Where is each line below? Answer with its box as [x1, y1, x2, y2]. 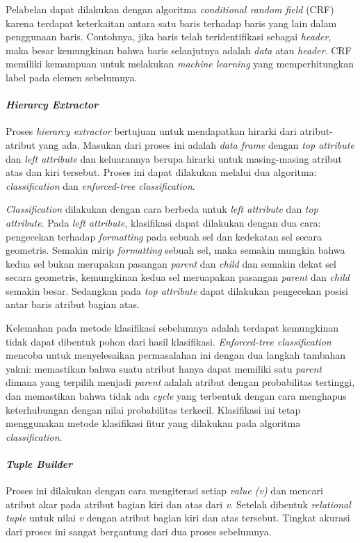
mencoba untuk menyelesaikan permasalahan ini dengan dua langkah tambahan [6, 348, 346, 362]
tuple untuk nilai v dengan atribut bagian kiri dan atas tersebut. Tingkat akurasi [6, 510, 350, 525]
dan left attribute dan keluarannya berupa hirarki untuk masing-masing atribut [6, 151, 343, 165]
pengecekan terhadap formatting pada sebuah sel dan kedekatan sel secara [6, 229, 322, 243]
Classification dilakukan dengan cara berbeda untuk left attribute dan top [6, 202, 318, 216]
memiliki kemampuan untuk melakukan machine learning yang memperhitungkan [6, 56, 354, 71]
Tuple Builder [6, 457, 73, 471]
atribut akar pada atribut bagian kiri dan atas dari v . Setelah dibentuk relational [6, 496, 351, 511]
